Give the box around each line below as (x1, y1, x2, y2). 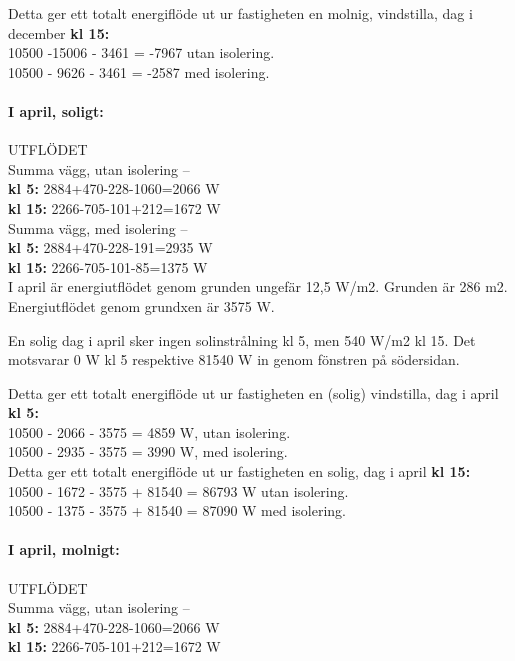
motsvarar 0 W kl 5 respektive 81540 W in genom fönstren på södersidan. (8, 349, 460, 370)
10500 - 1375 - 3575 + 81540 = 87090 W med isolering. (8, 500, 347, 521)
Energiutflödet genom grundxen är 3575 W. (8, 295, 275, 316)
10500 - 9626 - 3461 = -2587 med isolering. (8, 61, 270, 82)
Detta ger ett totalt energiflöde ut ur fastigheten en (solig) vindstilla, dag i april (8, 382, 499, 403)
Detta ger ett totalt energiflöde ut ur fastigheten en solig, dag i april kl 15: (8, 461, 471, 482)
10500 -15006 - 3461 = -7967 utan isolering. (8, 42, 275, 63)
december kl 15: (8, 22, 110, 43)
